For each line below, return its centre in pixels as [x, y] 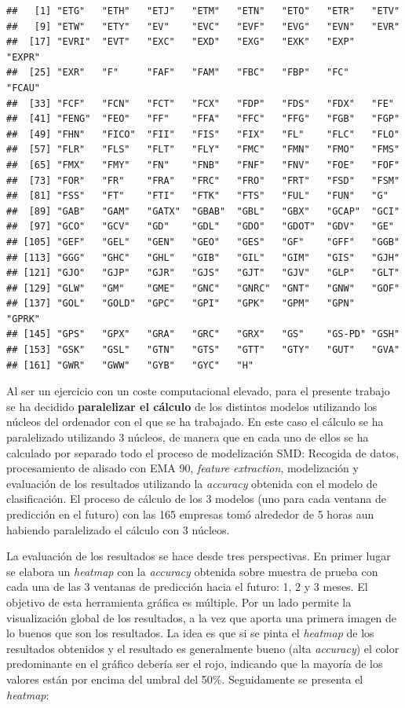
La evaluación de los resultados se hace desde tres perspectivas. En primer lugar [199, 556]
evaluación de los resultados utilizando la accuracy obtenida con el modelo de [192, 483]
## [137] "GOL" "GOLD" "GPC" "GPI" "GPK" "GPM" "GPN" [181, 304]
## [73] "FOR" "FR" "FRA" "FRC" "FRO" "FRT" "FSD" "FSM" [203, 180]
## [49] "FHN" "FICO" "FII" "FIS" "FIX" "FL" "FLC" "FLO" [203, 134]
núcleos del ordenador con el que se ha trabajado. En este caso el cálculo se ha [195, 422]
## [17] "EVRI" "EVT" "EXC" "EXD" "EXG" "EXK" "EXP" [181, 42]
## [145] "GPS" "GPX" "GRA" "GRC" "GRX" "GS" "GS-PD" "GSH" [203, 334]
